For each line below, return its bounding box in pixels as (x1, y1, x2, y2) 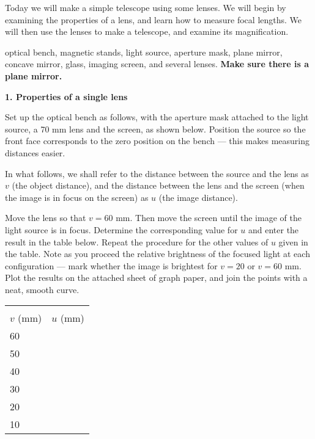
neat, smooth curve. (5, 283, 80, 296)
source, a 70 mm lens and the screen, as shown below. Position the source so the (5, 122, 306, 135)
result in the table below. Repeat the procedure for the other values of (5, 235, 269, 248)
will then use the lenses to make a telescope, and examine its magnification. (5, 25, 289, 38)
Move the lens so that (5, 211, 86, 224)
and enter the (248, 223, 299, 236)
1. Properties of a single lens (5, 90, 128, 103)
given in (278, 235, 308, 248)
